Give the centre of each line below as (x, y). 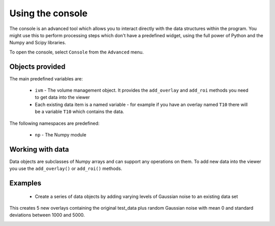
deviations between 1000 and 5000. (47, 215)
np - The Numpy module (61, 134)
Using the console (48, 13)
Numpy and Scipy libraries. (38, 43)
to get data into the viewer (62, 97)
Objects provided (37, 66)
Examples (25, 183)
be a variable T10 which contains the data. (79, 111)
